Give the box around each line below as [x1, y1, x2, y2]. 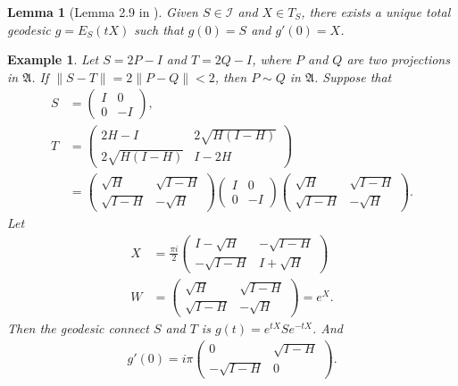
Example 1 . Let [7, 50, 99, 69]
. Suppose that [314, 67, 392, 86]
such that [134, 20, 184, 38]
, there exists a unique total [301, 3, 451, 21]
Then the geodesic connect [7, 319, 149, 337]
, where [252, 50, 292, 69]
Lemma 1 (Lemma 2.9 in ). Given [7, 3, 198, 21]
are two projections [346, 50, 450, 69]
